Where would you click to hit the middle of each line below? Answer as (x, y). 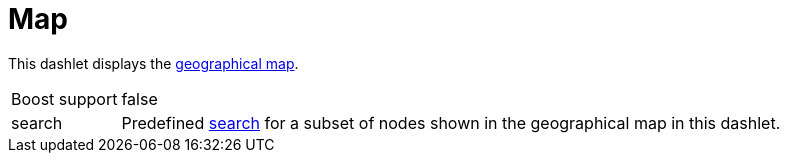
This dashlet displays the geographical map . (153, 63)
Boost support (64, 98)
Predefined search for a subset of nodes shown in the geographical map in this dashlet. (451, 122)
